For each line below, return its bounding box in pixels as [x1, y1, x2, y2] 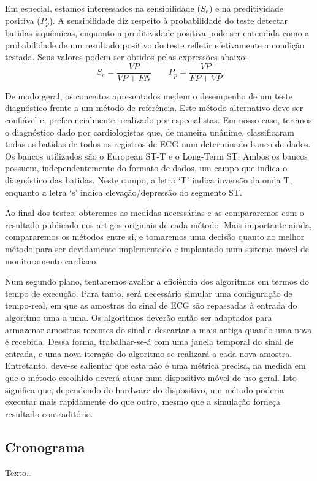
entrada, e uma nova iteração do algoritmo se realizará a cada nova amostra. [5, 347, 292, 360]
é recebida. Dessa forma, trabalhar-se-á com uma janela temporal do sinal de [5, 335, 294, 348]
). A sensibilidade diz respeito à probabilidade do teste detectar [49, 13, 288, 26]
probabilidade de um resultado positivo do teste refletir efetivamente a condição [5, 38, 305, 51]
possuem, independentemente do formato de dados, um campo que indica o [5, 161, 288, 174]
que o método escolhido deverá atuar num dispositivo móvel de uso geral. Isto [5, 371, 297, 383]
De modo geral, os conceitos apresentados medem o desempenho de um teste [5, 89, 292, 102]
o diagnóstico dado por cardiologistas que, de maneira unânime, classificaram [5, 125, 294, 138]
